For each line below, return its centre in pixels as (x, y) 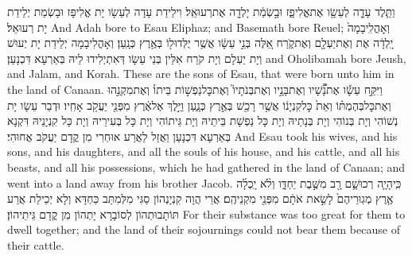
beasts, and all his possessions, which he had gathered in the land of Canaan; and (206, 167)
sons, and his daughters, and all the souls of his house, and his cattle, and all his (204, 151)
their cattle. (36, 244)
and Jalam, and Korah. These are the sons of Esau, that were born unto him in (201, 74)
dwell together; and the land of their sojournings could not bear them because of (204, 229)
